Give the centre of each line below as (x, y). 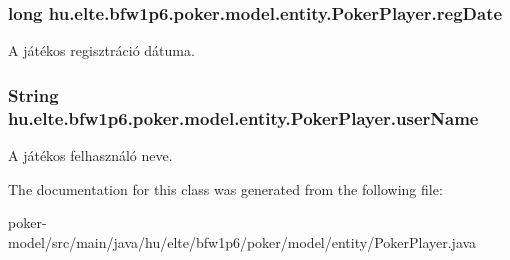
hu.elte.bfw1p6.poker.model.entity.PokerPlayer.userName (243, 117)
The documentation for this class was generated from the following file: (225, 188)
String (33, 94)
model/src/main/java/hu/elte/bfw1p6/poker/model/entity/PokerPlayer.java (242, 241)
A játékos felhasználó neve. (90, 154)
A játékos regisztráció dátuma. (101, 50)
